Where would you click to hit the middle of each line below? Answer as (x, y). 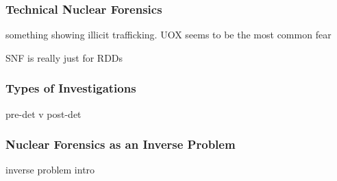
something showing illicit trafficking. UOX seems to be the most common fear (168, 35)
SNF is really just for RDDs (64, 57)
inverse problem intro (50, 170)
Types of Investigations (71, 88)
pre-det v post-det (43, 113)
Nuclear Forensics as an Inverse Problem (121, 144)
